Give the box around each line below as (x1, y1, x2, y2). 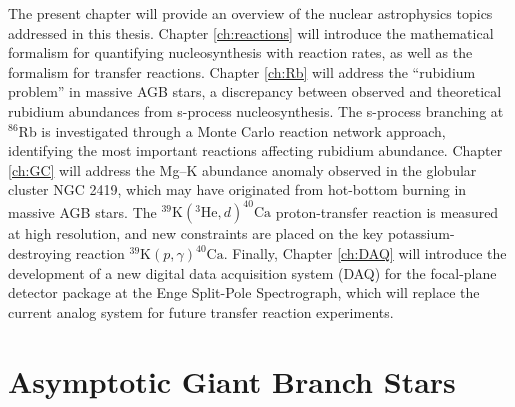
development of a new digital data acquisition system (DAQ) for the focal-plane (8, 262, 497, 283)
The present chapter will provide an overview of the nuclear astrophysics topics (8, 3, 493, 23)
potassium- (387, 223, 455, 244)
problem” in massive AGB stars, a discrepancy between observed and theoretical (8, 81, 502, 102)
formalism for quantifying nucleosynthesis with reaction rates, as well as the (8, 42, 473, 63)
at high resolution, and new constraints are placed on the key (8, 223, 384, 244)
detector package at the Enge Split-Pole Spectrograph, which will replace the (8, 282, 480, 303)
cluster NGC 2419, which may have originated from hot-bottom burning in (8, 179, 467, 200)
